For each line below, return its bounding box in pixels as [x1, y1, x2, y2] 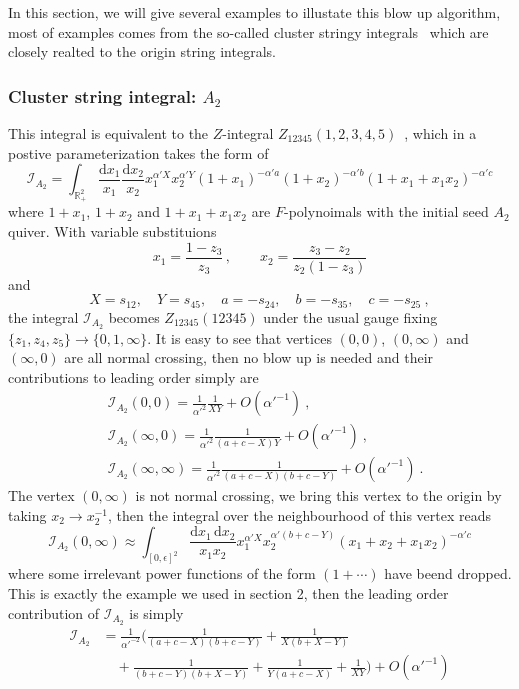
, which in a [404, 123, 477, 143]
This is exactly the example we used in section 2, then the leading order [8, 583, 449, 604]
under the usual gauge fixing [263, 306, 438, 327]
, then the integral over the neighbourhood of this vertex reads [107, 505, 491, 526]
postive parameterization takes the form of [8, 142, 269, 163]
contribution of [8, 602, 100, 623]
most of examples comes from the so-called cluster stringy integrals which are [8, 21, 489, 42]
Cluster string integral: [8, 83, 197, 108]
